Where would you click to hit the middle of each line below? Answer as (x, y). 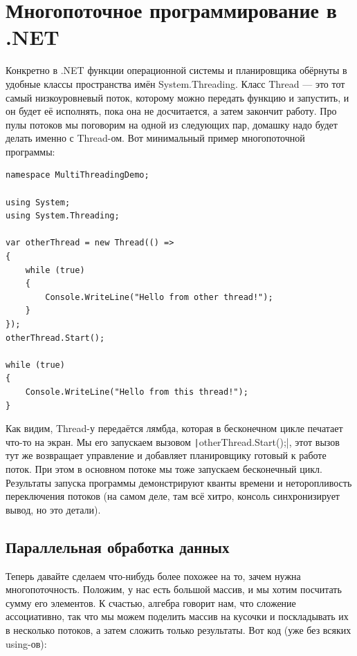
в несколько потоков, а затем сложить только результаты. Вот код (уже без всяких (178, 629)
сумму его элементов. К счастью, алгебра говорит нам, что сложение (151, 602)
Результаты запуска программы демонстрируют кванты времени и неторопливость (179, 482)
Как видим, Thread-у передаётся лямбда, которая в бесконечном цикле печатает (174, 428)
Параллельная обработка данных (118, 546)
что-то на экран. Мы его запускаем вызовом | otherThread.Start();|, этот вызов (173, 441)
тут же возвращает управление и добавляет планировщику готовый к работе (166, 455)
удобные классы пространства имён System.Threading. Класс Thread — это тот (175, 83)
